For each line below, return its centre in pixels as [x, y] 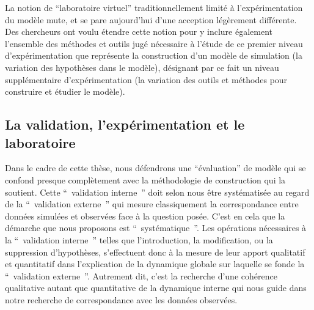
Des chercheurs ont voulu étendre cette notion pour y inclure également [139, 31]
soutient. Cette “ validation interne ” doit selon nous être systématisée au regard [157, 192]
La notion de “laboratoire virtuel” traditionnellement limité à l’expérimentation [154, 7]
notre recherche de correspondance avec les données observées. [121, 299]
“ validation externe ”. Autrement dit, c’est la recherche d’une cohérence [141, 275]
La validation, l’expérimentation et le [125, 124]
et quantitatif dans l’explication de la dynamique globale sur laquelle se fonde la [155, 264]
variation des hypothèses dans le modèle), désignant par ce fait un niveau [142, 67]
